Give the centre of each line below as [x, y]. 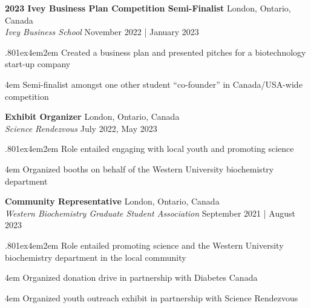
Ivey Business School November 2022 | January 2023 [102, 32]
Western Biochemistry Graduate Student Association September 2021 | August [150, 213]
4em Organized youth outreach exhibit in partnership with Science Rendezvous [152, 297]
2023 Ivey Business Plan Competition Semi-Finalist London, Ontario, [148, 8]
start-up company [38, 64]
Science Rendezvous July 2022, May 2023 [81, 128]
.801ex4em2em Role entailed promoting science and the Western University [144, 245]
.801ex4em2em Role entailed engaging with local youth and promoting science [149, 149]
